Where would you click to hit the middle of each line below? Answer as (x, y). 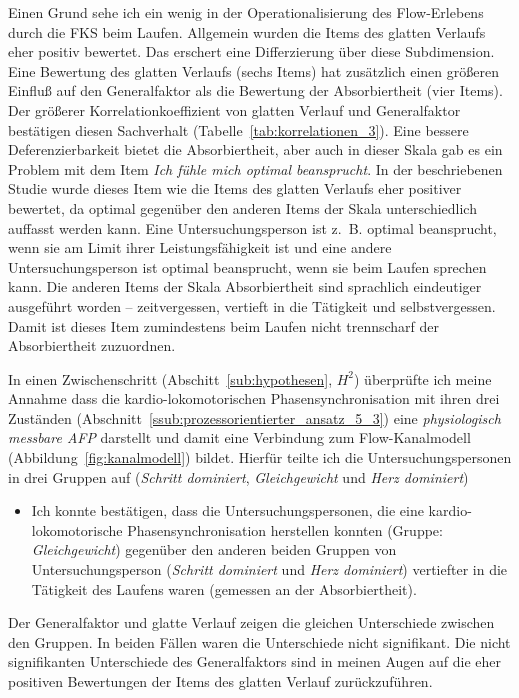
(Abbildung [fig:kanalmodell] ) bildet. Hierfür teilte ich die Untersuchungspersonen (260, 457)
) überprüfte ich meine (423, 378)
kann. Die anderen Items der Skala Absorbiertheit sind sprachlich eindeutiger (245, 286)
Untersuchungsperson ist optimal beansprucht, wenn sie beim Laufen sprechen (247, 266)
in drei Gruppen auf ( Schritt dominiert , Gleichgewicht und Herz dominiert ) (238, 476)
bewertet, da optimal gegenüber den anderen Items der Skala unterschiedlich (242, 207)
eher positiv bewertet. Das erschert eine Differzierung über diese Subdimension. (251, 51)
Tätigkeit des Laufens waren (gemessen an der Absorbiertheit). (224, 588)
